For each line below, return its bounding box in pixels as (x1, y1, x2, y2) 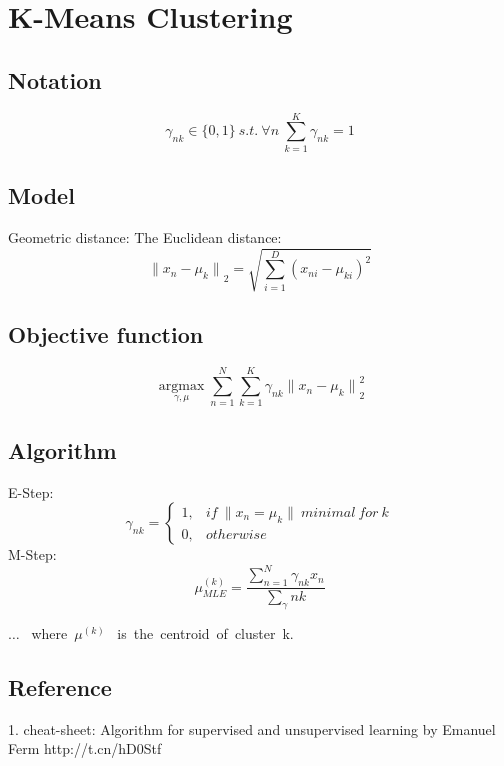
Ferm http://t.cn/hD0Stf (8, 738, 162, 759)
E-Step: (8, 481, 54, 502)
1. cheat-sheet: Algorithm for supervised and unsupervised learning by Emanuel (8, 718, 496, 739)
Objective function (8, 319, 204, 350)
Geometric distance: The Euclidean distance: (8, 226, 282, 247)
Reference (8, 671, 112, 702)
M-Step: (8, 544, 57, 565)
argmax (158, 379, 205, 394)
